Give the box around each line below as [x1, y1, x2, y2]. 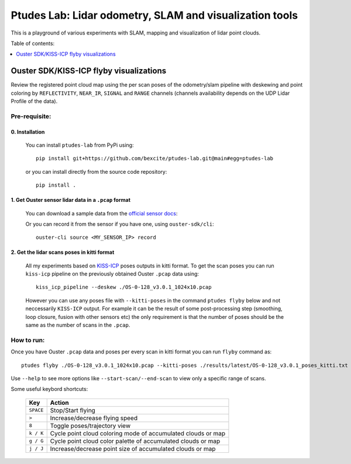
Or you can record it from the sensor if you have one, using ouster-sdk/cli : [25, 220, 215, 228]
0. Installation [11, 128, 45, 135]
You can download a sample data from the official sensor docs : [25, 209, 178, 216]
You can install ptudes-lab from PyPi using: [25, 141, 134, 149]
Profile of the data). [11, 98, 58, 105]
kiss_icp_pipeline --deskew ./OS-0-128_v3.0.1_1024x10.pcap [36, 284, 212, 291]
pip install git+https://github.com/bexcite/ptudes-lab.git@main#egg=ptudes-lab [36, 155, 274, 162]
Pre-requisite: [11, 112, 51, 120]
